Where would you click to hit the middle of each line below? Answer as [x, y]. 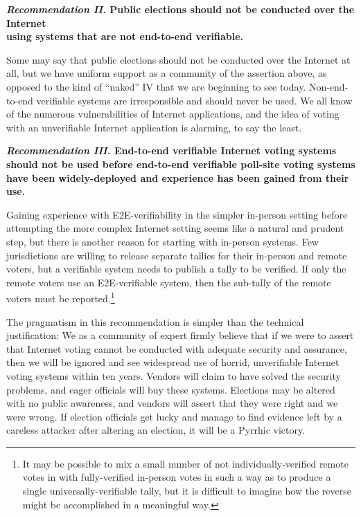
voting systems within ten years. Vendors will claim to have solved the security [174, 375]
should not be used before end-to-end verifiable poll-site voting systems [181, 164]
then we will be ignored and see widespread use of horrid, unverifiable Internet [173, 362]
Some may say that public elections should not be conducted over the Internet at [178, 59]
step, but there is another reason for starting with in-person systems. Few [162, 241]
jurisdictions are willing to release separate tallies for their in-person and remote [177, 255]
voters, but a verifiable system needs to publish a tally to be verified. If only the [176, 269]
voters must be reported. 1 [61, 297]
